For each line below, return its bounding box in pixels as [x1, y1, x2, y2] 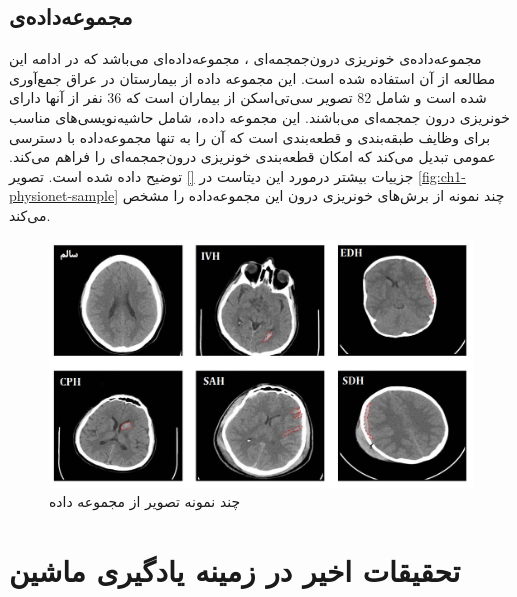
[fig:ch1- [418, 165, 466, 186]
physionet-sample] [9, 185, 119, 206]
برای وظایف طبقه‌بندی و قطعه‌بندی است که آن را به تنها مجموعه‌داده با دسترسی [9, 126, 491, 147]
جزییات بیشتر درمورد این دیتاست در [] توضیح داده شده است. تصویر [9, 165, 414, 186]
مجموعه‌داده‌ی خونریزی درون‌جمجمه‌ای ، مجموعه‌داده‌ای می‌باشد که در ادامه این [9, 48, 482, 69]
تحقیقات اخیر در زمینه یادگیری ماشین [9, 549, 461, 590]
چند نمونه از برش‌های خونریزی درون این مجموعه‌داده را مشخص [122, 185, 505, 206]
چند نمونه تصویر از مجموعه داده [49, 491, 241, 512]
